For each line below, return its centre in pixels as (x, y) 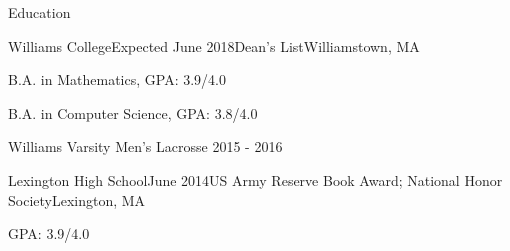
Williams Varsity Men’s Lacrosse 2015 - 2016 (145, 146)
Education (39, 12)
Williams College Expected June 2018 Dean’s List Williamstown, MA (214, 45)
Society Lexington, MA (77, 199)
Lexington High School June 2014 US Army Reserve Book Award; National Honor (255, 179)
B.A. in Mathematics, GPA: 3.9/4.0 (117, 79)
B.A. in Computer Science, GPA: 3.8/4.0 (133, 112)
